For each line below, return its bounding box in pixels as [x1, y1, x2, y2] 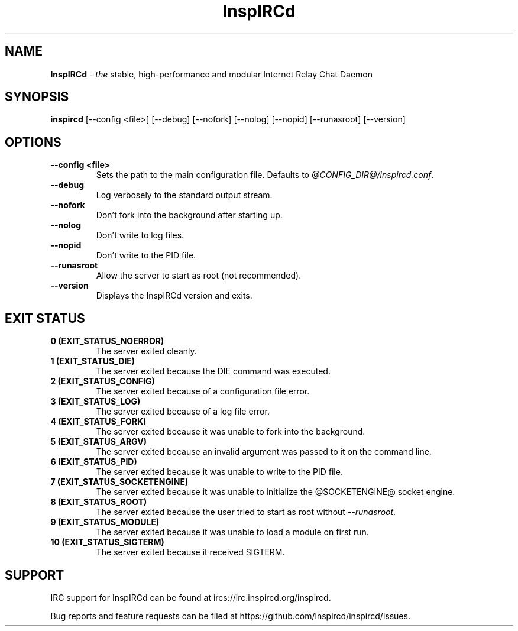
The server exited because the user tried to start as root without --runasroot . [96, 507, 396, 517]
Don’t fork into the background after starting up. [96, 210, 283, 221]
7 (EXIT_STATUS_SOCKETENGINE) [50, 477, 189, 487]
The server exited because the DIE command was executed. [96, 366, 331, 377]
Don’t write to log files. [96, 230, 184, 241]
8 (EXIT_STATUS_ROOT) [50, 497, 147, 507]
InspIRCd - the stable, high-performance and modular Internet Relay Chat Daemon [50, 69, 373, 79]
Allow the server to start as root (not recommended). [96, 270, 302, 281]
